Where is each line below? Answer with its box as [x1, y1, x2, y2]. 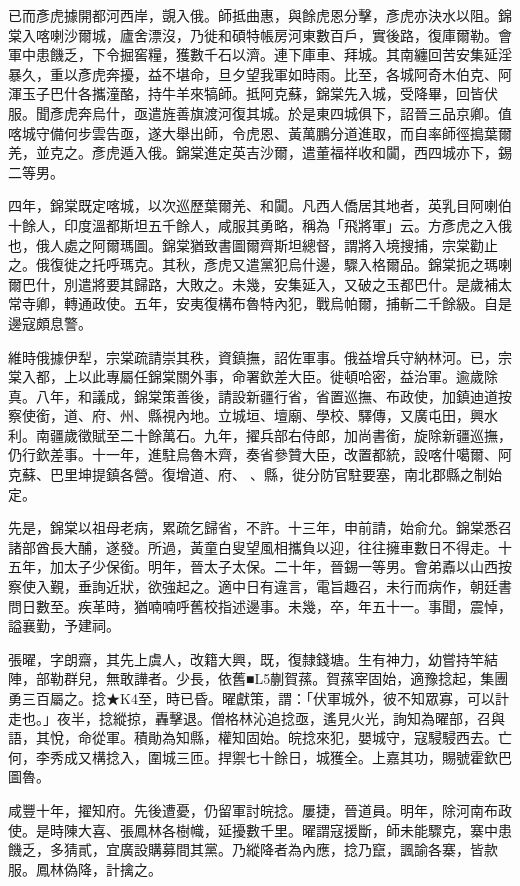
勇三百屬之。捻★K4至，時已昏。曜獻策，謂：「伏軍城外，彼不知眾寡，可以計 [8, 688, 509, 708]
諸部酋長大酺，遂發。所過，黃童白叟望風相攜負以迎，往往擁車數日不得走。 [8, 536, 498, 557]
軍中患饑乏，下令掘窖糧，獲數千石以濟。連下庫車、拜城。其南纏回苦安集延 [8, 44, 498, 65]
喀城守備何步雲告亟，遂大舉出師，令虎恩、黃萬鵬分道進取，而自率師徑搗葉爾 [8, 122, 512, 143]
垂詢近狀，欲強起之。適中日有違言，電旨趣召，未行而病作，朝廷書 [77, 576, 512, 597]
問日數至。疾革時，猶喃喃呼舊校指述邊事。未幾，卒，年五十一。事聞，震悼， [8, 595, 512, 616]
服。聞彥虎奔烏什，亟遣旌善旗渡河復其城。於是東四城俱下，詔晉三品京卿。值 [8, 102, 512, 123]
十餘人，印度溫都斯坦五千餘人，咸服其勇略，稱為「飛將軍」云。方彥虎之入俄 [8, 214, 512, 235]
